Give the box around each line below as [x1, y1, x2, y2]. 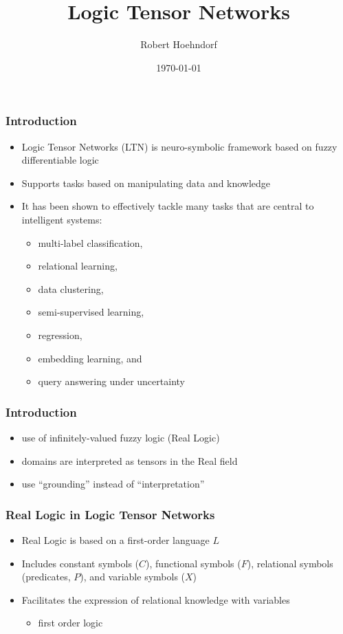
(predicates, [21, 569, 71, 584]
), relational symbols [247, 556, 333, 570]
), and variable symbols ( [80, 569, 186, 584]
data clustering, [38, 281, 104, 296]
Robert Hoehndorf [140, 37, 217, 52]
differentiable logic [21, 153, 99, 167]
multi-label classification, [38, 235, 143, 250]
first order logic [38, 615, 103, 630]
